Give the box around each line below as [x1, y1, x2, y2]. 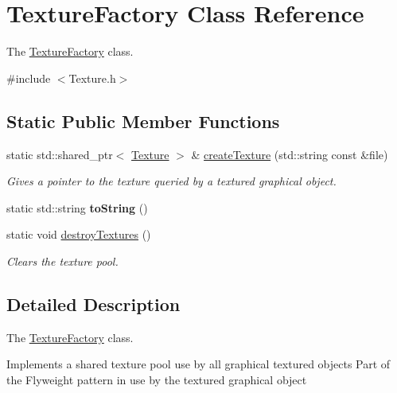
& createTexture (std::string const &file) [191, 146, 388, 162]
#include [6, 69, 51, 86]
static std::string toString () [6, 199, 148, 216]
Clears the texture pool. [6, 252, 119, 269]
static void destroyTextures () [6, 226, 151, 243]
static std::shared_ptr [6, 146, 113, 162]
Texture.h [68, 69, 116, 86]
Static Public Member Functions [6, 108, 280, 133]
